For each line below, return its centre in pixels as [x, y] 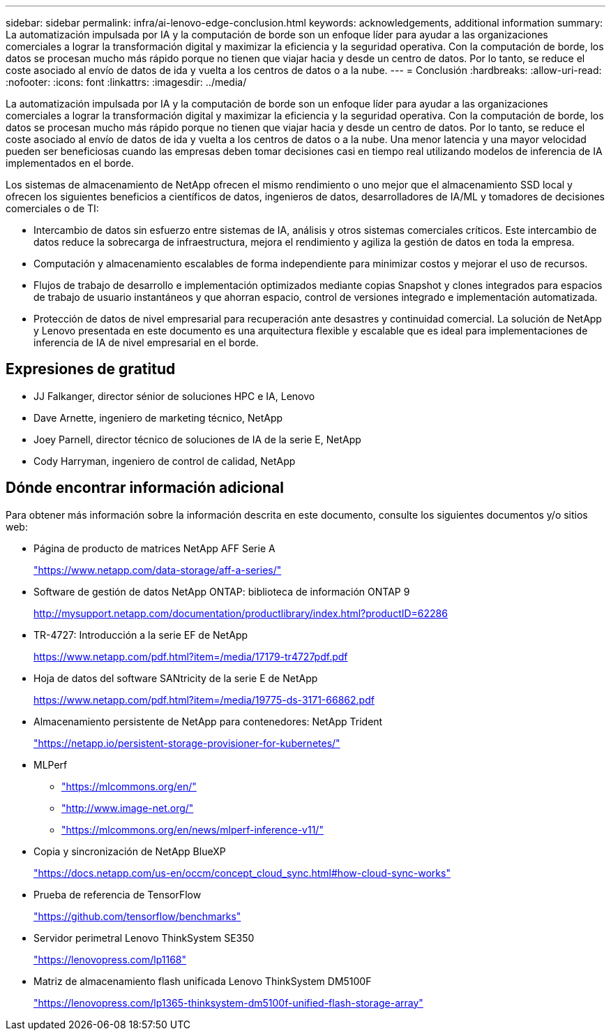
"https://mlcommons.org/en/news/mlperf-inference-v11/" [193, 829]
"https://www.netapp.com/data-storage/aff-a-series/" [158, 570]
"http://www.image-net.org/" [128, 808]
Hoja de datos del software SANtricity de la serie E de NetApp [176, 678]
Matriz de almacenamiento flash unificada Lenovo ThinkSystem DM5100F [203, 981]
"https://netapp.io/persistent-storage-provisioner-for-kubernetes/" [187, 743]
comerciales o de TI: [52, 208]
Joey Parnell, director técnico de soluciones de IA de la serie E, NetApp [197, 439]
